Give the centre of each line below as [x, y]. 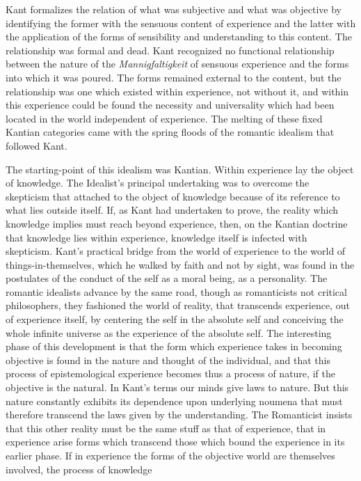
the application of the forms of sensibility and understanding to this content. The [179, 37]
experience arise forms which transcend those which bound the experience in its [175, 442]
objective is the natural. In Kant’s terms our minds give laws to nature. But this [177, 387]
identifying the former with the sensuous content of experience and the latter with [181, 23]
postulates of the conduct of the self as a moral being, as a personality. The [167, 278]
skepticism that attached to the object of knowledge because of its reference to [173, 196]
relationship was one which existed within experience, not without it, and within [177, 91]
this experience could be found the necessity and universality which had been [170, 105]
